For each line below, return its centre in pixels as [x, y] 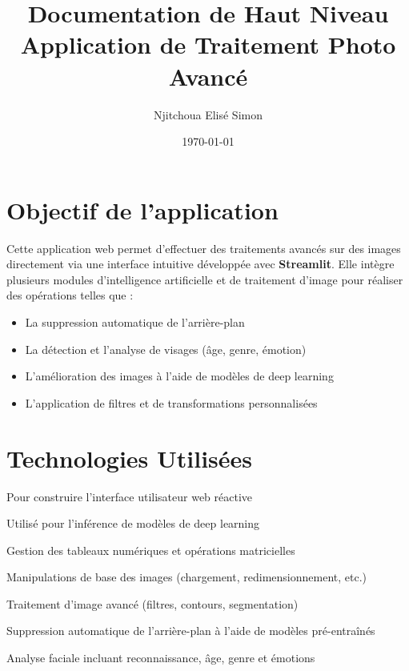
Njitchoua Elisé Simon [208, 114]
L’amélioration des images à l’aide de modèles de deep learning [179, 376]
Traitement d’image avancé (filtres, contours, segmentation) [152, 603]
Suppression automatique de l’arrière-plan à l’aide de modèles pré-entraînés [191, 631]
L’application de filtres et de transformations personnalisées [171, 402]
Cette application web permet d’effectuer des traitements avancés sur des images [204, 248]
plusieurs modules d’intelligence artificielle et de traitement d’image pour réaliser [205, 279]
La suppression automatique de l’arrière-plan [135, 322]
